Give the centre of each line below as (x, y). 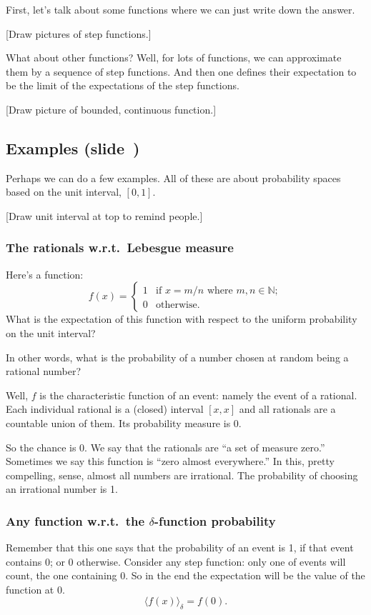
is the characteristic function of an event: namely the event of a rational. (198, 395)
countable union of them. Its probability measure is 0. (124, 422)
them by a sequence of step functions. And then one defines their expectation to (181, 71)
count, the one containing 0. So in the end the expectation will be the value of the (185, 575)
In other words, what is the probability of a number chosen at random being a (177, 357)
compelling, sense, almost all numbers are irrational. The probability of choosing (182, 475)
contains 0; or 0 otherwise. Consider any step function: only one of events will (176, 561)
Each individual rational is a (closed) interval (105, 409)
